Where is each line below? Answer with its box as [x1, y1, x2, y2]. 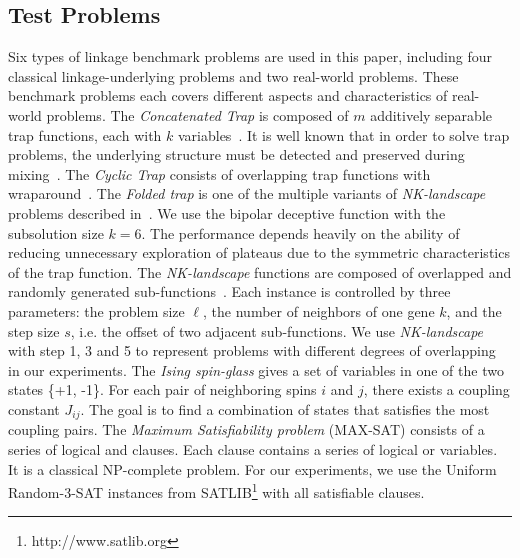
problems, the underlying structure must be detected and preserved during [8, 144, 465, 165]
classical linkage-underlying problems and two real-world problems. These [8, 65, 459, 86]
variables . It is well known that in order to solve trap [177, 124, 510, 145]
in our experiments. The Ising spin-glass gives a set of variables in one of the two [8, 359, 504, 380]
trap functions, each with [8, 124, 162, 145]
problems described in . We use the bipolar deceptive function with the [8, 202, 446, 223]
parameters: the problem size [8, 300, 185, 321]
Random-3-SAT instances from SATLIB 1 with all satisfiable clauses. [8, 479, 425, 502]
